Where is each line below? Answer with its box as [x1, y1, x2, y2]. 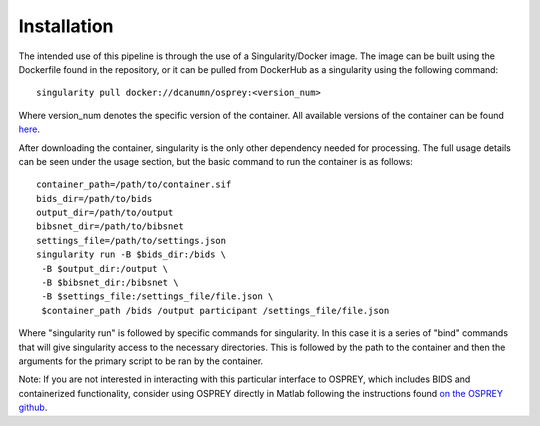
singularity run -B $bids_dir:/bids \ [36, 249, 227, 260]
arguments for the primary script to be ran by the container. [18, 355, 264, 367]
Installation [18, 15, 114, 37]
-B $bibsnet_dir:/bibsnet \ [41, 277, 179, 289]
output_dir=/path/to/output [36, 207, 174, 219]
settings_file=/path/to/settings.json [36, 235, 227, 246]
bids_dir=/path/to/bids [36, 193, 153, 204]
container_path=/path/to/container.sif [36, 179, 232, 190]
